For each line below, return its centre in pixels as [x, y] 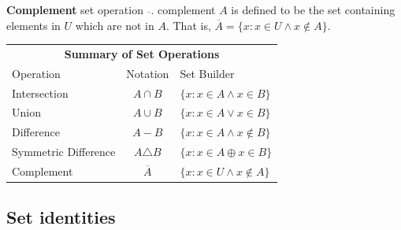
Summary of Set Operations [142, 53]
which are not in [115, 25]
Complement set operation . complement [111, 9]
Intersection [40, 93]
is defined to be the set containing [313, 9]
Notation [148, 73]
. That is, [188, 25]
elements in [33, 25]
